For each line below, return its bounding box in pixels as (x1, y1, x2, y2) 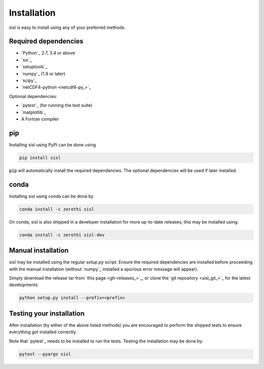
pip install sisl (19, 155, 61, 160)
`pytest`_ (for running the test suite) (21, 102, 93, 108)
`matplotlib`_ (21, 109, 46, 115)
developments (9, 282, 38, 288)
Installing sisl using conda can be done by (9, 193, 94, 199)
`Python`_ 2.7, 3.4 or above (21, 50, 75, 56)
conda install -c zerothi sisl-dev (19, 232, 105, 238)
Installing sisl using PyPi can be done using (9, 142, 96, 148)
